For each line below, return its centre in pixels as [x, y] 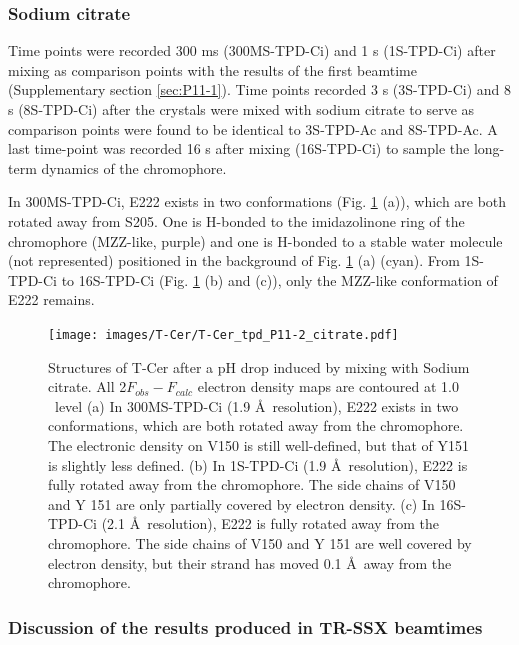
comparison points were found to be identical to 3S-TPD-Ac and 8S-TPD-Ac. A [253, 128]
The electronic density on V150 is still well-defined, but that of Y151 [259, 444]
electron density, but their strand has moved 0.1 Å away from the [250, 562]
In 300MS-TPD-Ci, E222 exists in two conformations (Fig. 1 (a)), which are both [257, 201]
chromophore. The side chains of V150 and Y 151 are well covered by [260, 542]
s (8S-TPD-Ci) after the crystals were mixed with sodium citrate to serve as [241, 109]
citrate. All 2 [87, 386]
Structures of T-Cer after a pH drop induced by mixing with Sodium [259, 366]
